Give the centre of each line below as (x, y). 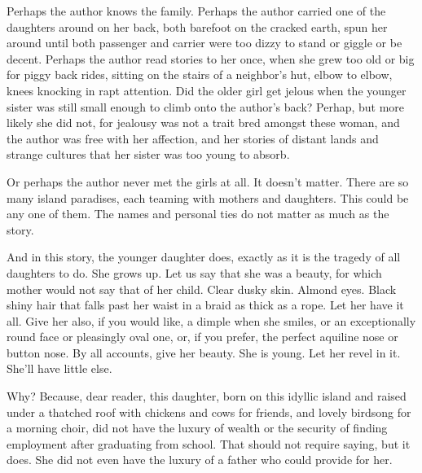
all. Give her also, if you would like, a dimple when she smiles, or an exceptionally (211, 320)
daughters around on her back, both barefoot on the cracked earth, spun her (197, 26)
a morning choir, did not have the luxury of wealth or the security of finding (197, 428)
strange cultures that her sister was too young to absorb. (148, 154)
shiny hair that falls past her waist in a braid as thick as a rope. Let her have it (205, 305)
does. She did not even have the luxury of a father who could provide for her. (200, 460)
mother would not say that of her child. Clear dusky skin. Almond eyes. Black (202, 289)
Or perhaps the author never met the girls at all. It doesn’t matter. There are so (208, 181)
